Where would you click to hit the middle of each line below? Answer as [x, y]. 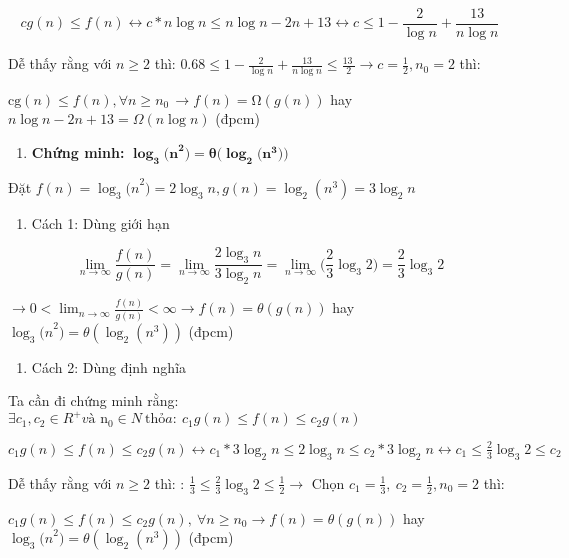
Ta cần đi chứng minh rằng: [93, 400]
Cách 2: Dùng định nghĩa [109, 366]
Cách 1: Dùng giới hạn [100, 222]
